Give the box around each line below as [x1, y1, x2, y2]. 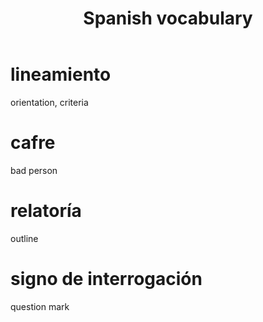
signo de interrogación [10, 268, 203, 290]
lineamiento [10, 63, 112, 86]
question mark [10, 300, 70, 312]
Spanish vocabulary [83, 7, 253, 30]
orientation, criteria [10, 96, 89, 108]
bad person [10, 164, 58, 176]
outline [10, 232, 39, 244]
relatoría [10, 200, 82, 222]
